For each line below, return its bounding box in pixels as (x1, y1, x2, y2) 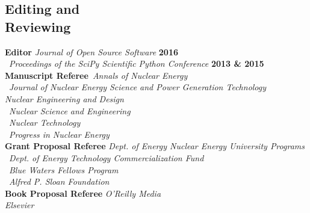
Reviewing (5, 17, 71, 35)
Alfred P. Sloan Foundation (9, 175, 110, 188)
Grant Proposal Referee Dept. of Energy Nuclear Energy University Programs (5, 140, 305, 152)
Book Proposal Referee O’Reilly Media (5, 187, 161, 199)
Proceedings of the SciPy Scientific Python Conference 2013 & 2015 (9, 57, 264, 70)
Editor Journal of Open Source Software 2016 (5, 45, 178, 58)
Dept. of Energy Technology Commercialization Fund (9, 151, 204, 164)
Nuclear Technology (9, 116, 81, 129)
